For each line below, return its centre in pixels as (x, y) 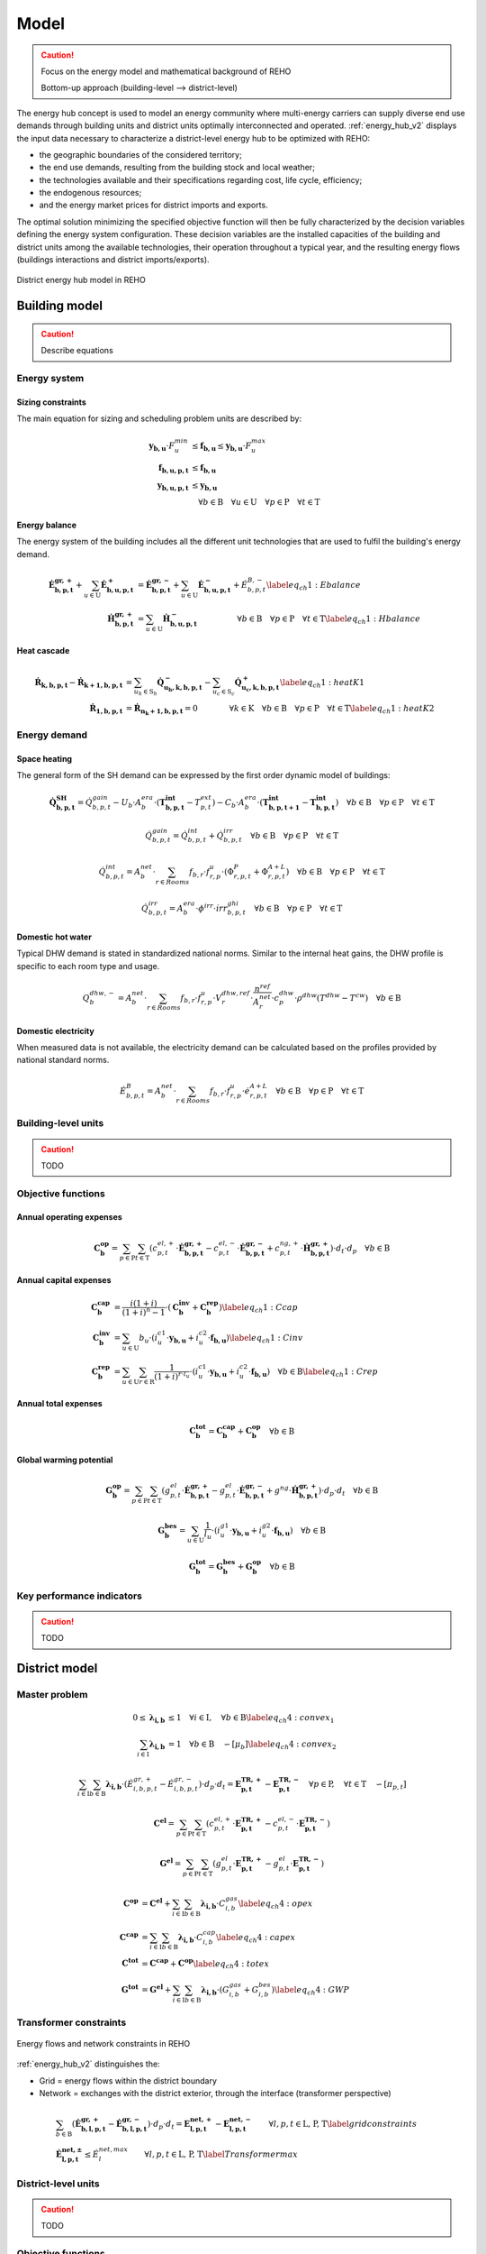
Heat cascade (43, 651)
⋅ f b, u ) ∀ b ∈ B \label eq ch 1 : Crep (313, 1372)
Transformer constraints (72, 2022)
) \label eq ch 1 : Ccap (259, 1309)
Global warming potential (65, 1460)
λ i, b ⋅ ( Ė (119, 1785)
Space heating (44, 758)
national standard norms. (63, 1060)
